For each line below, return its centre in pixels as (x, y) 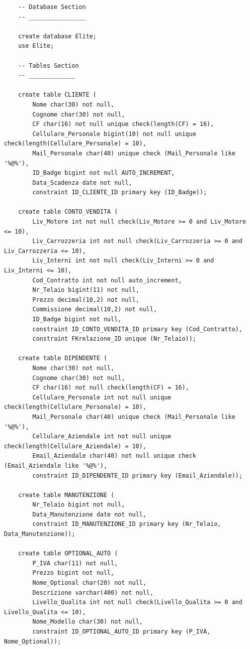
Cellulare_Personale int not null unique (102, 397)
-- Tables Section (48, 65)
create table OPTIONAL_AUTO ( (68, 554)
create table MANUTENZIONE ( (66, 495)
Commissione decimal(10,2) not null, (95, 310)
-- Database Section (52, 7)
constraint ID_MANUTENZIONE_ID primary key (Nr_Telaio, (127, 524)
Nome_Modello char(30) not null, (88, 622)
